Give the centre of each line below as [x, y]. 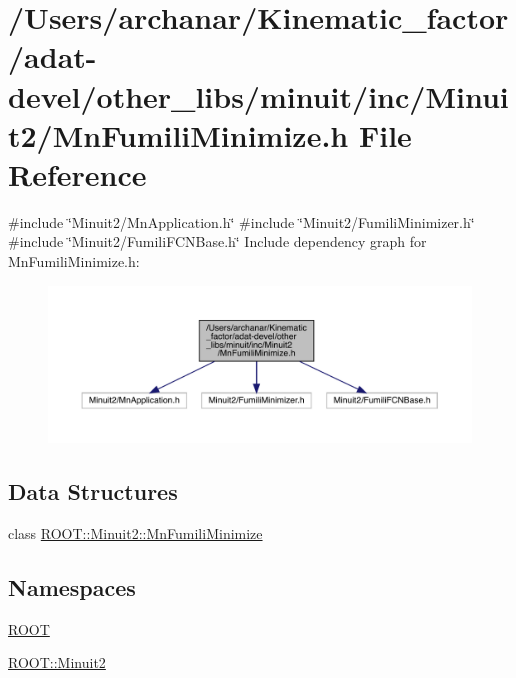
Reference [77, 173]
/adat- [52, 56]
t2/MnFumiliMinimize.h [178, 134]
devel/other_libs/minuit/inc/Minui [258, 95]
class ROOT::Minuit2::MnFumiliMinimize [135, 532]
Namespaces [72, 586]
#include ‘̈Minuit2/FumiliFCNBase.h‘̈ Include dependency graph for [217, 241]
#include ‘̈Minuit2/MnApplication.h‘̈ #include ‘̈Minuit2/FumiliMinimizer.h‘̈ [241, 221]
